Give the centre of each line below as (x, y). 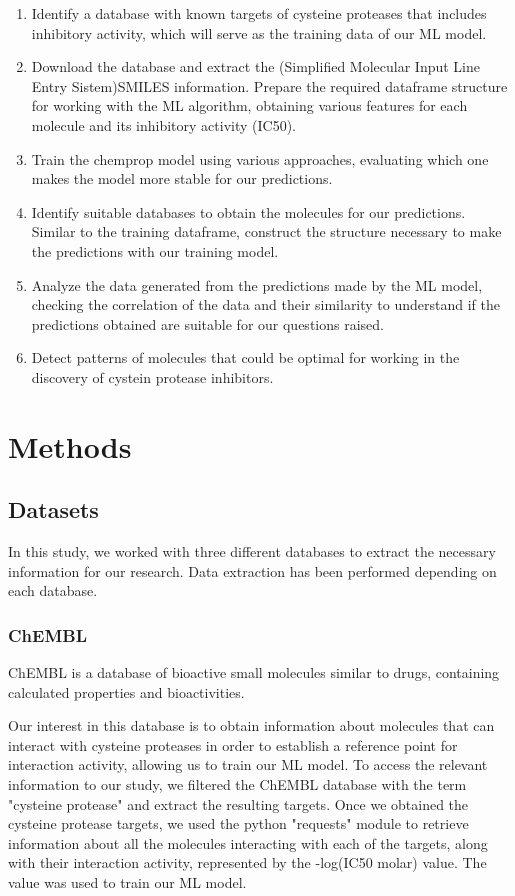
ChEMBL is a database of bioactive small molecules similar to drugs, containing (254, 672)
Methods (70, 445)
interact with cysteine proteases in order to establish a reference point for (233, 744)
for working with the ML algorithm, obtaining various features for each (249, 105)
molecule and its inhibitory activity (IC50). (163, 124)
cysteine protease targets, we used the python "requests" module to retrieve (238, 823)
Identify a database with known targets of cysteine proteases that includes (259, 13)
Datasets (53, 509)
